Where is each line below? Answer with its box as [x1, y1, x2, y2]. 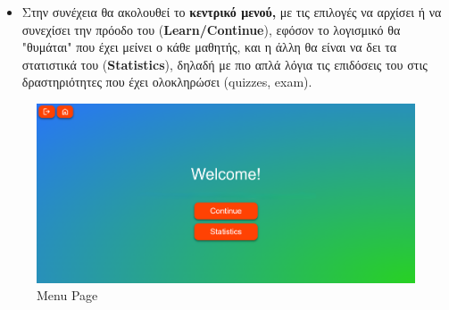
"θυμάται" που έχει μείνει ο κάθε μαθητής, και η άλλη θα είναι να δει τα [21, 38, 397, 56]
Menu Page [37, 286, 98, 305]
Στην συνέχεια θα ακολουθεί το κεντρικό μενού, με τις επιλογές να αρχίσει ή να [21, 3, 442, 21]
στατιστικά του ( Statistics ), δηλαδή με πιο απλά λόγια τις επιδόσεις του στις [21, 54, 428, 73]
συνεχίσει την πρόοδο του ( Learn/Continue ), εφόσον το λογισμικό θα [21, 20, 401, 38]
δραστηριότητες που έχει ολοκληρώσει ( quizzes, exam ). [21, 72, 312, 91]
